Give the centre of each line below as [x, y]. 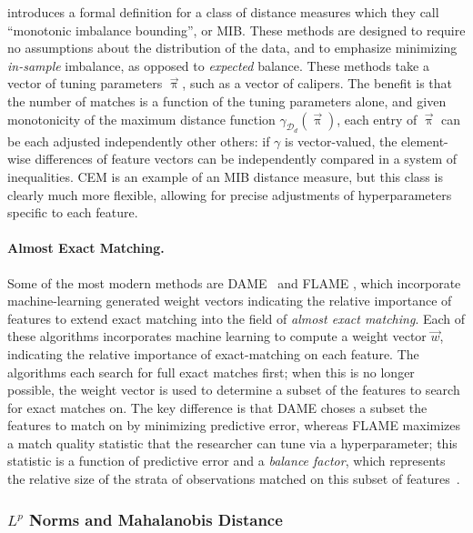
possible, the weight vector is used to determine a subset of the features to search [234, 390]
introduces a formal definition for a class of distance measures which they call [223, 12]
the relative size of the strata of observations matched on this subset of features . [234, 479]
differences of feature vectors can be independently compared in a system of [246, 159]
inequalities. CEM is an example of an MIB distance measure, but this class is [225, 176]
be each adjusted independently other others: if [139, 141]
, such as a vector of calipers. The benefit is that [317, 83]
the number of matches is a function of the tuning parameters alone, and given [227, 101]
